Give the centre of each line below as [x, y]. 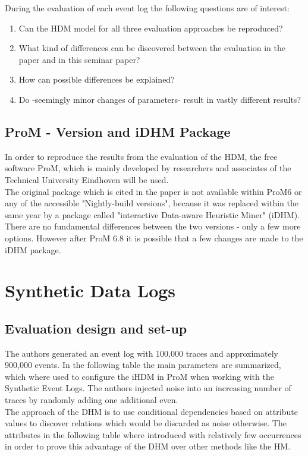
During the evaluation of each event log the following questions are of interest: [147, 8]
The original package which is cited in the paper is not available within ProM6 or [153, 191]
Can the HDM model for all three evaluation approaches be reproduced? [151, 28]
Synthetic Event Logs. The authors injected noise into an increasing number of [148, 388]
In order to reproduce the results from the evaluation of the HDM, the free [141, 156]
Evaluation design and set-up [96, 328]
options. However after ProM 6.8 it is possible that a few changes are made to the [154, 238]
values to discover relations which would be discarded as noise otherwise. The [146, 423]
